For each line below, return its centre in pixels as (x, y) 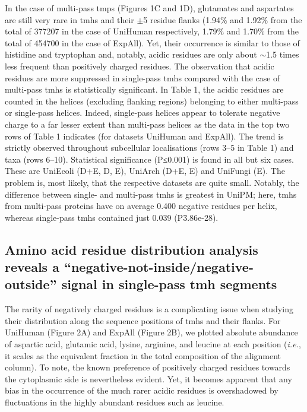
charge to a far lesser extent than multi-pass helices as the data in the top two (147, 124)
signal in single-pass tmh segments (169, 284)
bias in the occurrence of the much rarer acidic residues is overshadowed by (142, 390)
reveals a (32, 267)
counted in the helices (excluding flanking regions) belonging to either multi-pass (152, 101)
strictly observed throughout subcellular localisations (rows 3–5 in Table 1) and (149, 148)
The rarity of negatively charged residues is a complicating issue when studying (149, 309)
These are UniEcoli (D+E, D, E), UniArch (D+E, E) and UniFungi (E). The (145, 171)
